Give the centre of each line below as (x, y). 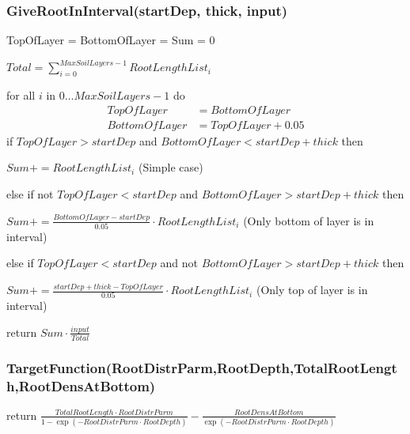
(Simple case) (171, 167)
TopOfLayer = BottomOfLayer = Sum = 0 (111, 40)
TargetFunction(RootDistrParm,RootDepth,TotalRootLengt (202, 367)
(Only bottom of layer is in (309, 220)
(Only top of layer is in (312, 290)
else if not (30, 193)
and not (179, 263)
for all (21, 95)
